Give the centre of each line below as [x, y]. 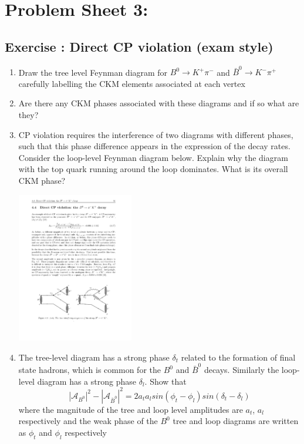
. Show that [165, 381]
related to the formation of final [238, 357]
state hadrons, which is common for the [89, 370]
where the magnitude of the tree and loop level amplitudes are [131, 409]
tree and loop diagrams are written [236, 421]
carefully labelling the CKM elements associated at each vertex [132, 83]
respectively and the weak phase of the [88, 421]
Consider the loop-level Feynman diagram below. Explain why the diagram [153, 157]
